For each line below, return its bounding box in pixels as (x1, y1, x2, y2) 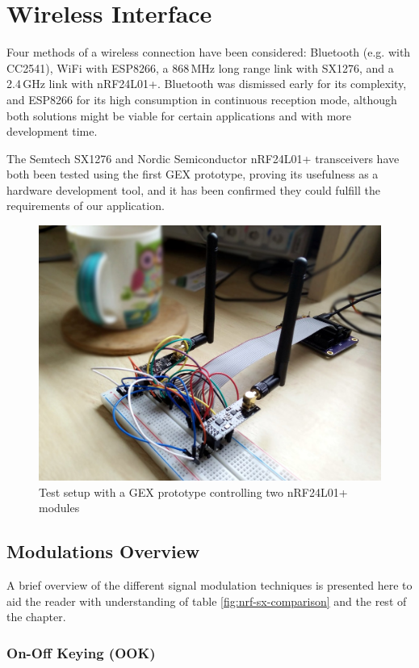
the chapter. (6, 608, 66, 625)
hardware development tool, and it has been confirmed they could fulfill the (6, 181, 381, 198)
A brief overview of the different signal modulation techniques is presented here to (6, 576, 413, 593)
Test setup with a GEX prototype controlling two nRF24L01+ (39, 483, 348, 500)
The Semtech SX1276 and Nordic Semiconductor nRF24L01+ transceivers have (6, 149, 400, 166)
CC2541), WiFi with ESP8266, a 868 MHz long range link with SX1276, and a (6, 59, 394, 76)
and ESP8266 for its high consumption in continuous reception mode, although (6, 90, 397, 107)
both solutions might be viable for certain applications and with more (6, 107, 351, 124)
